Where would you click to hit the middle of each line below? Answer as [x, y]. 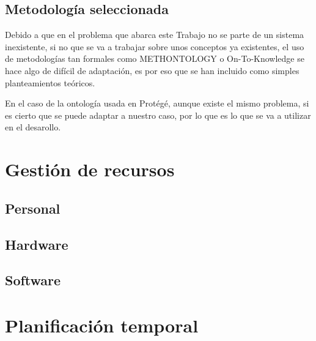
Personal [33, 208]
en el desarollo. [33, 127]
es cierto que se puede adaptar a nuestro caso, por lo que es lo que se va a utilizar [158, 115]
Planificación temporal [102, 325]
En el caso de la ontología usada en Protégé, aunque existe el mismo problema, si [157, 103]
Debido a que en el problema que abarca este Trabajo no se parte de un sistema [155, 35]
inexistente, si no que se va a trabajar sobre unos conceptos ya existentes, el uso [155, 46]
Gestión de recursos [90, 169]
